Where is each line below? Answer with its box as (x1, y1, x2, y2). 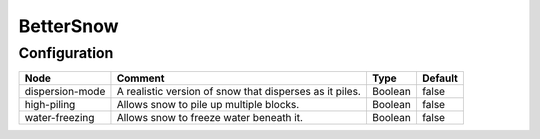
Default (421, 71, 459, 85)
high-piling (24, 98, 76, 112)
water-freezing (24, 111, 95, 125)
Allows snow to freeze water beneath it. (116, 111, 304, 125)
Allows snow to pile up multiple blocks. (116, 98, 300, 112)
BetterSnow (18, 15, 119, 37)
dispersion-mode (24, 85, 106, 99)
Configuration (18, 44, 114, 62)
